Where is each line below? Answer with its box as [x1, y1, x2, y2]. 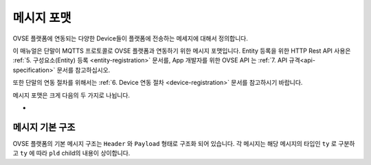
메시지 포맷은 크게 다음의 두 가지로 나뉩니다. [12, 91, 131, 99]
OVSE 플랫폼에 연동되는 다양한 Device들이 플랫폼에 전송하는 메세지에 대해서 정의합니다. [12, 34, 249, 42]
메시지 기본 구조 [12, 121, 76, 133]
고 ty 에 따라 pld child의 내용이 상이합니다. [12, 149, 131, 157]
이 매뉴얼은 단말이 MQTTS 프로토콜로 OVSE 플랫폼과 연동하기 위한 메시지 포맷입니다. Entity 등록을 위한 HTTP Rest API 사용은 [12, 47, 351, 55]
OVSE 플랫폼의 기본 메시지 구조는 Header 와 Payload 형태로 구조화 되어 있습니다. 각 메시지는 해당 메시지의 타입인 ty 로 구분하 [12, 139, 355, 147]
